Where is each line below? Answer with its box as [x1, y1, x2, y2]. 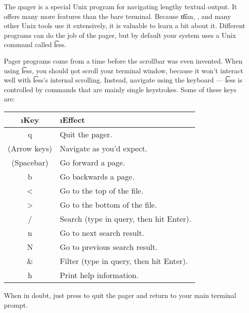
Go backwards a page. [60, 170, 134, 182]
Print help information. [60, 269, 139, 280]
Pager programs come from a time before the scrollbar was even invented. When [4, 55, 243, 66]
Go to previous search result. [60, 241, 158, 252]
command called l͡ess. [4, 39, 66, 49]
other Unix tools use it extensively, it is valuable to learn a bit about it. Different [4, 20, 246, 31]
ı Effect [60, 114, 85, 125]
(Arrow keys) [8, 142, 52, 154]
